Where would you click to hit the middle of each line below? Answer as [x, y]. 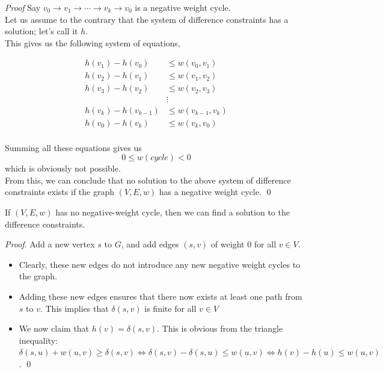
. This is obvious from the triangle [220, 328]
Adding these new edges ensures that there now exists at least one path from [161, 296]
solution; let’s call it [41, 31]
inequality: [38, 340]
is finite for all [170, 308]
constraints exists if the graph [60, 192]
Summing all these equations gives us [73, 147]
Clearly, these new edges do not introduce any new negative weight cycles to [160, 264]
